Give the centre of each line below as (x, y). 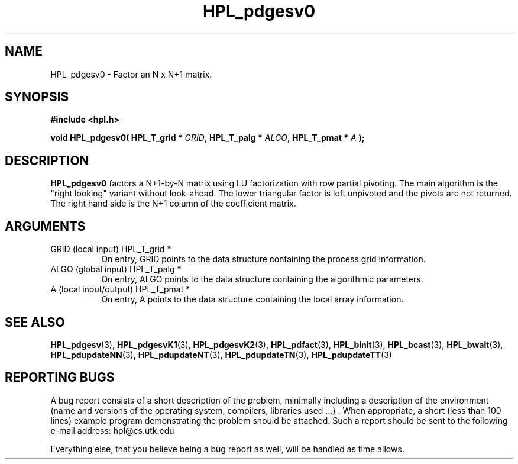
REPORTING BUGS (60, 378)
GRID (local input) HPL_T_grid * (111, 249)
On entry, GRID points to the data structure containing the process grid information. (263, 259)
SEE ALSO (35, 322)
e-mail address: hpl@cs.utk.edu (112, 430)
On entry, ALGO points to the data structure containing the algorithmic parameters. (262, 279)
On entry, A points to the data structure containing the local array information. (252, 299)
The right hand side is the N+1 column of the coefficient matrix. (173, 204)
